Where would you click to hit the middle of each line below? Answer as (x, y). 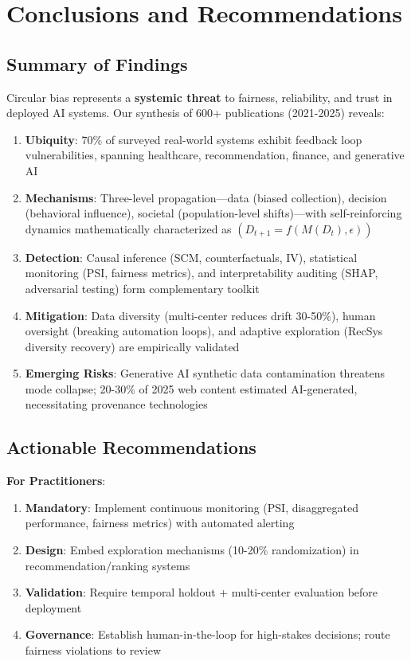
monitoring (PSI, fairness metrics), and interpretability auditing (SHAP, (202, 273)
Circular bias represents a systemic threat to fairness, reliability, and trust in (200, 97)
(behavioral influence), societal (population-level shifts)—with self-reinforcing (213, 213)
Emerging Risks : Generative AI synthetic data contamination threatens (205, 373)
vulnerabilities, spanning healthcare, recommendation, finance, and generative (215, 155)
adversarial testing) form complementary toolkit (142, 288)
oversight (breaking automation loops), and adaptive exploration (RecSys (204, 331)
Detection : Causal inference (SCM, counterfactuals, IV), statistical (191, 257)
